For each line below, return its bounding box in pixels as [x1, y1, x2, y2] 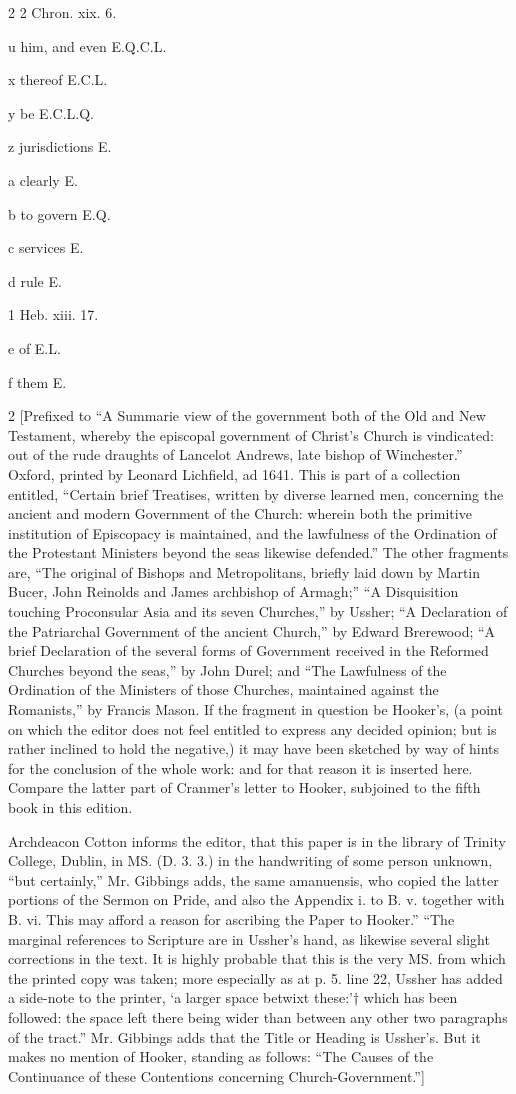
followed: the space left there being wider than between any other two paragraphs [8, 1006, 508, 1027]
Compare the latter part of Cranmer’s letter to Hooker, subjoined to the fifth [8, 777, 481, 798]
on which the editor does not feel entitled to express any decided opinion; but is [8, 718, 497, 739]
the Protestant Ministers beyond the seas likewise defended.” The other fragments [8, 542, 509, 563]
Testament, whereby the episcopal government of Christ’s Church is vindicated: [8, 424, 494, 445]
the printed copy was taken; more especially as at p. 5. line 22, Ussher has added [8, 967, 503, 988]
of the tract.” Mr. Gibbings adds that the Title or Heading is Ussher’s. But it [8, 1026, 481, 1047]
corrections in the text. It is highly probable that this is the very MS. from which [8, 948, 506, 969]
